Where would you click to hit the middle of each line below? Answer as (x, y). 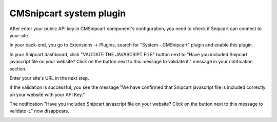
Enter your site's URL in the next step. (49, 78)
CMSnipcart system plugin (68, 13)
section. (18, 68)
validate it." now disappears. (39, 111)
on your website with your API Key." (47, 94)
